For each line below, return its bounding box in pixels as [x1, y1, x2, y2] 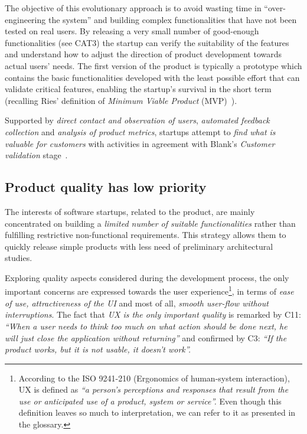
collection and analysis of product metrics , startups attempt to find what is [5, 125, 276, 138]
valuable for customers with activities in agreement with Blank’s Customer [5, 137, 275, 149]
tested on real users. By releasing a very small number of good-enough [5, 25, 259, 37]
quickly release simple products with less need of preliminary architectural [5, 240, 273, 252]
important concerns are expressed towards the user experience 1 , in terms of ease [5, 283, 294, 298]
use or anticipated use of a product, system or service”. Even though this [18, 394, 282, 407]
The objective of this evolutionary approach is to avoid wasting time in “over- [5, 2, 286, 14]
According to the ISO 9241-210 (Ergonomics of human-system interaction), [18, 371, 290, 384]
